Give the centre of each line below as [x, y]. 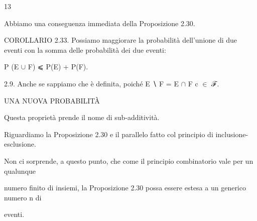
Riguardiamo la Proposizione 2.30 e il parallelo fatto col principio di [109, 134]
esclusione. [20, 144]
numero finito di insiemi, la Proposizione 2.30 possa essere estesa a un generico [125, 188]
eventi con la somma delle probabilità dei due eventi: [85, 49]
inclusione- [232, 134]
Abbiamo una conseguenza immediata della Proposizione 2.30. [100, 23]
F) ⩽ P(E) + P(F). [58, 67]
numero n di [23, 197]
